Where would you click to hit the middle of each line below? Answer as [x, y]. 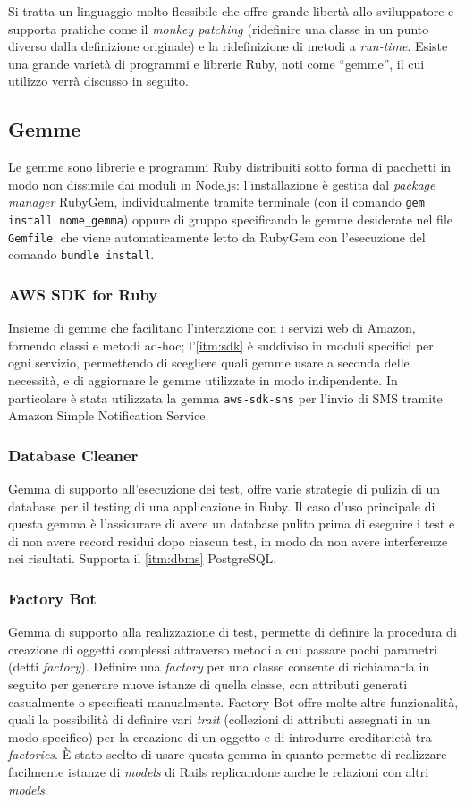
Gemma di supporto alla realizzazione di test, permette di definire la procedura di [232, 632]
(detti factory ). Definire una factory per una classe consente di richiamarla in [219, 667]
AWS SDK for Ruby [83, 294]
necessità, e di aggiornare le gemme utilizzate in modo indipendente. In [203, 380]
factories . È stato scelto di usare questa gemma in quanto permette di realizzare [228, 754]
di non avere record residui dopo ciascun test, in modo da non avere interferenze [228, 540]
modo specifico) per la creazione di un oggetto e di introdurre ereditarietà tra [220, 736]
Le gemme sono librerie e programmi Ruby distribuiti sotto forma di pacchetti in [230, 167]
